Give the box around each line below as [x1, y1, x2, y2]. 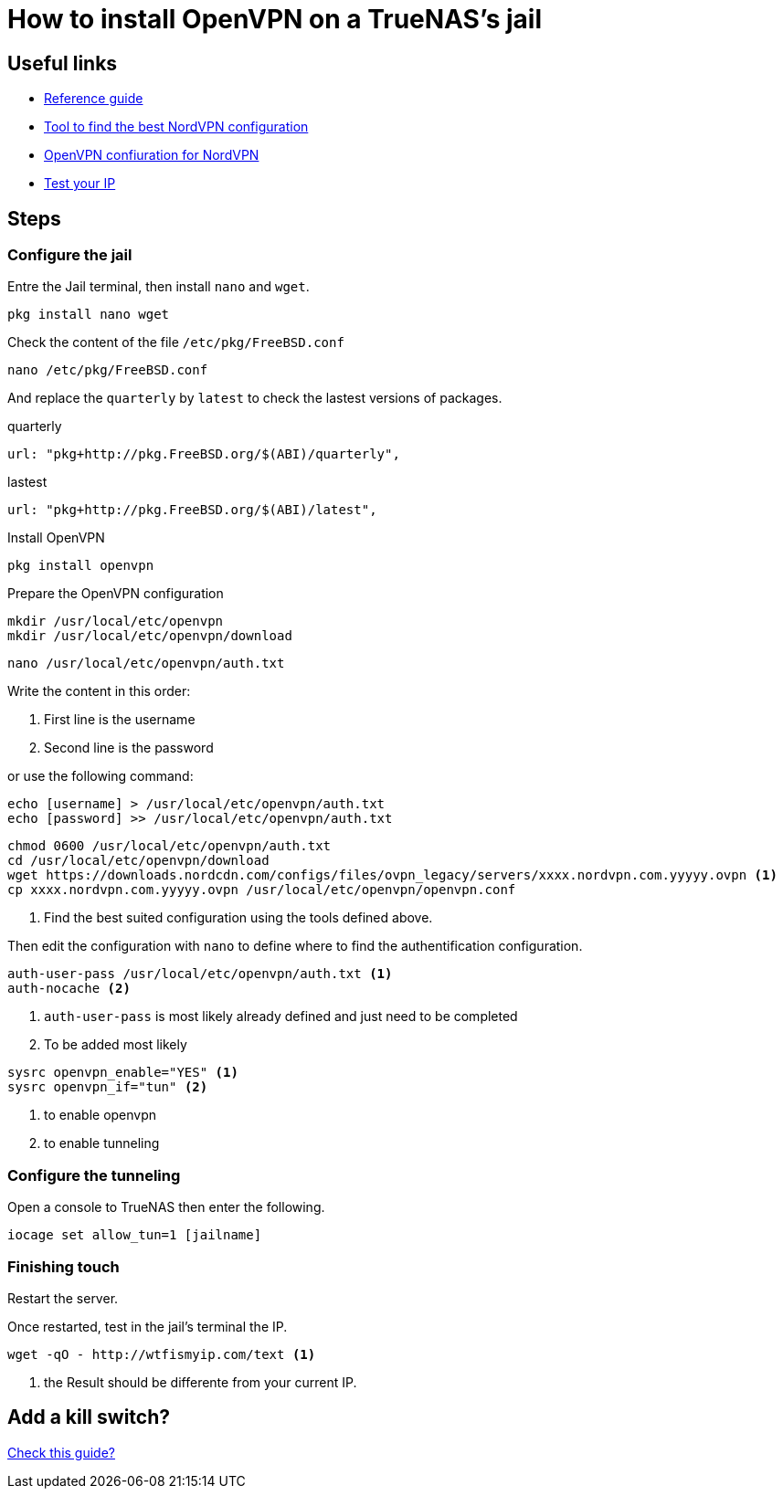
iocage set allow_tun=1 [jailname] [7, 1227, 262, 1243]
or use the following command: [7, 768, 194, 785]
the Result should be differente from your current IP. [44, 1374, 357, 1390]
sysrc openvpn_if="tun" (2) [7, 1080, 208, 1095]
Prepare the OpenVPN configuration [7, 585, 224, 602]
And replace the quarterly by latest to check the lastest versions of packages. [7, 390, 503, 406]
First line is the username [44, 711, 196, 728]
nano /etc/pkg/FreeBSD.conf [7, 363, 208, 378]
